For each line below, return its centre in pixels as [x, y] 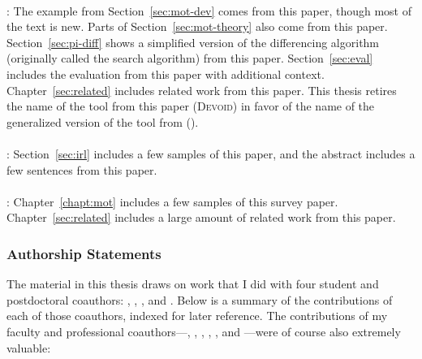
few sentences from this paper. [82, 169]
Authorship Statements [84, 253]
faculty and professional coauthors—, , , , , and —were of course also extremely [204, 331]
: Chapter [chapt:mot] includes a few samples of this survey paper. [172, 201]
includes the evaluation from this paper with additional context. [166, 74]
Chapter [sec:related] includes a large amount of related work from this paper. [201, 217]
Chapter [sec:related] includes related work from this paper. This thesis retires [202, 90]
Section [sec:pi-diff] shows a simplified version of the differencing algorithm [193, 42]
